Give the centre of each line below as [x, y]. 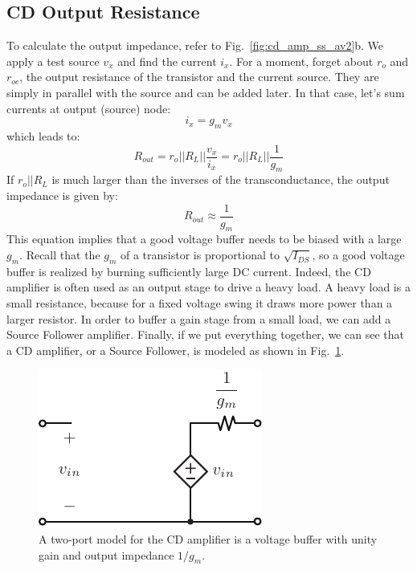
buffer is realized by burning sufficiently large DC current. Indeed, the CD [189, 271]
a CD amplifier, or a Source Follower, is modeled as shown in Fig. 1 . [176, 350]
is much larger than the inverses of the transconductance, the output [221, 179]
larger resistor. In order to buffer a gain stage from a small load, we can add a [199, 318]
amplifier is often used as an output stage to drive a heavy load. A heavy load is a [208, 287]
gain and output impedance [106, 554]
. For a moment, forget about [301, 61]
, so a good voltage [358, 255]
